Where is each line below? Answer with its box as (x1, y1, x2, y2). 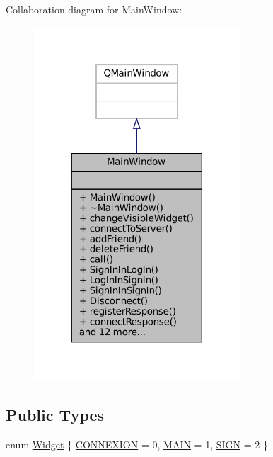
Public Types (6, 404, 105, 426)
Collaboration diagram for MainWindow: (6, 2, 182, 16)
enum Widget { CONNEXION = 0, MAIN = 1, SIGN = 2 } (6, 436, 268, 451)
